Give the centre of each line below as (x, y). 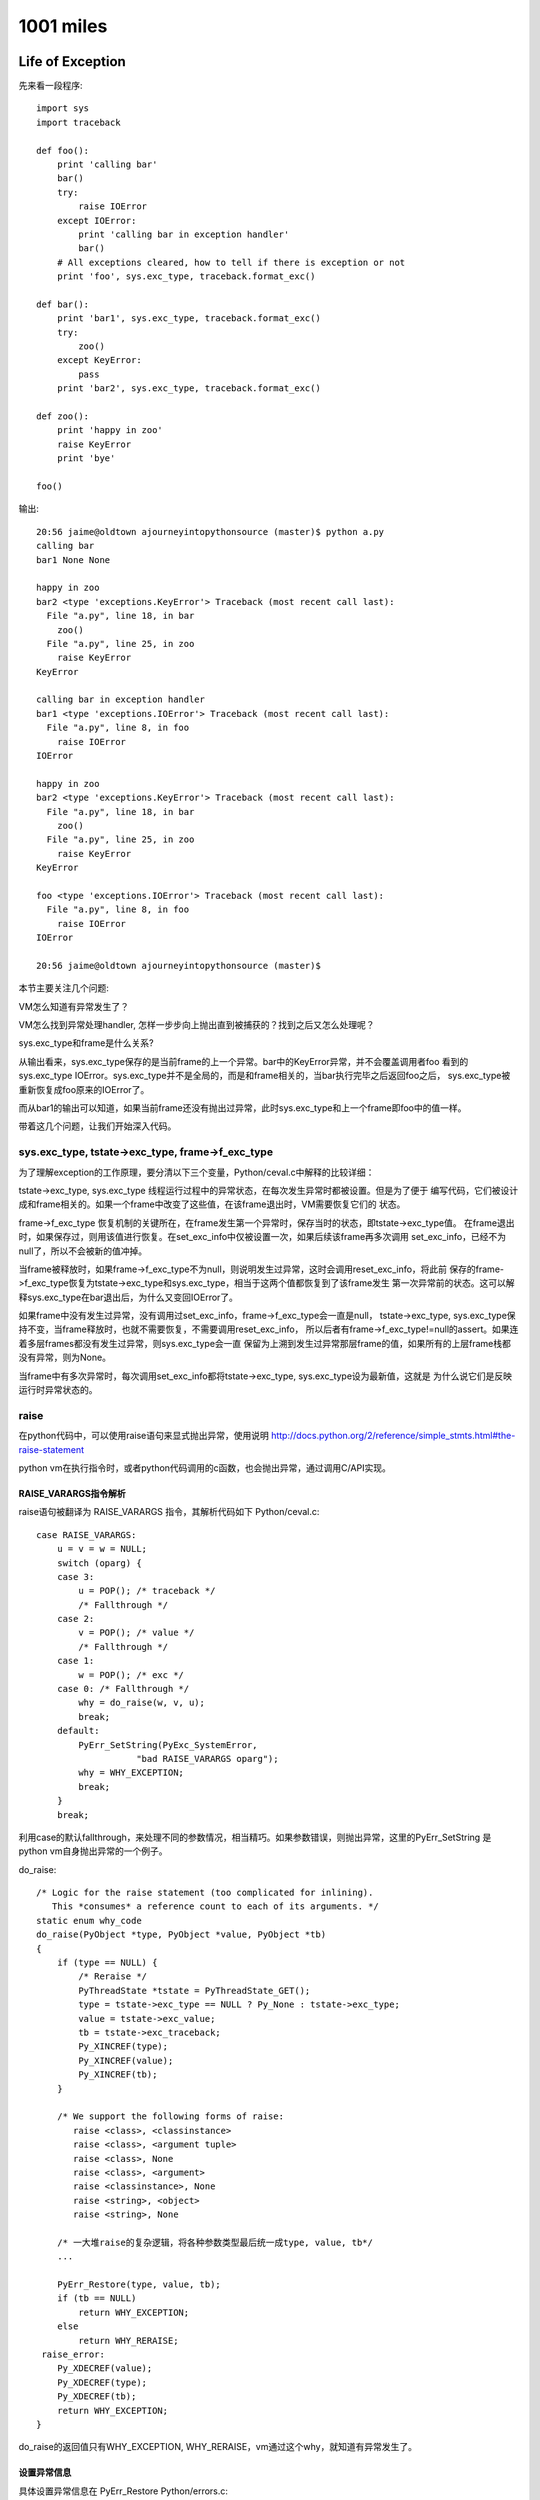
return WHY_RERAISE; (128, 2340)
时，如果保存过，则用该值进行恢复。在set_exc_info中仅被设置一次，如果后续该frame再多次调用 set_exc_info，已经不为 (262, 1237)
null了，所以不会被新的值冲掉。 (83, 1251)
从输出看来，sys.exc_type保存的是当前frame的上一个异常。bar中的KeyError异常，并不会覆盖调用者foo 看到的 (243, 1061)
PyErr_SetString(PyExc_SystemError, (168, 1744)
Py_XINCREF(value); (126, 2060)
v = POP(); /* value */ (136, 1633)
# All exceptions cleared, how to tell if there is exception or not (231, 262)
